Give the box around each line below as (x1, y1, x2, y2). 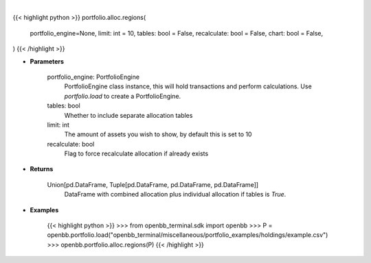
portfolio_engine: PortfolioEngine (47, 73, 140, 81)
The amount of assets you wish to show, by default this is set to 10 (64, 130, 252, 138)
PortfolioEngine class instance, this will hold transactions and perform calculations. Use (64, 82, 312, 90)
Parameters (30, 57, 65, 65)
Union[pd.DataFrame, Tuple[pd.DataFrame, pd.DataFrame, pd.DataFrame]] (47, 180, 259, 188)
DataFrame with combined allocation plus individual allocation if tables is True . (64, 190, 286, 199)
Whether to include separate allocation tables (64, 111, 193, 119)
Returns (30, 165, 54, 173)
